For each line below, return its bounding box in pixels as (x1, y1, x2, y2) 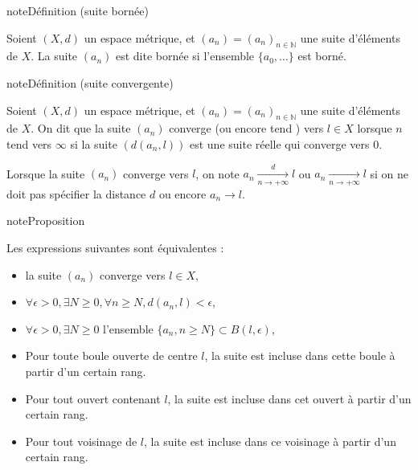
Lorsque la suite (6, 165, 85, 182)
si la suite (70, 135, 117, 152)
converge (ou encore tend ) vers (169, 120, 324, 137)
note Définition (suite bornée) (6, 2, 149, 18)
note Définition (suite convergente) (6, 74, 174, 91)
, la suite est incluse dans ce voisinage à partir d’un (144, 432, 396, 449)
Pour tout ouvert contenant (25, 390, 161, 407)
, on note (195, 165, 240, 182)
